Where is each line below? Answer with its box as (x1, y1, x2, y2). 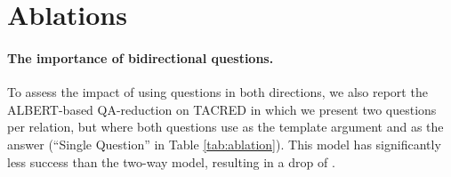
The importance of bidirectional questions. (7, 48, 274, 67)
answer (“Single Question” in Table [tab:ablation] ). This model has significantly (7, 134, 441, 153)
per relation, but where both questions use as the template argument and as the (7, 117, 444, 136)
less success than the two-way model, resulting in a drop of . (7, 152, 335, 171)
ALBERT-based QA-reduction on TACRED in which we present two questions (7, 100, 437, 118)
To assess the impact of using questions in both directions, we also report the (7, 83, 428, 101)
